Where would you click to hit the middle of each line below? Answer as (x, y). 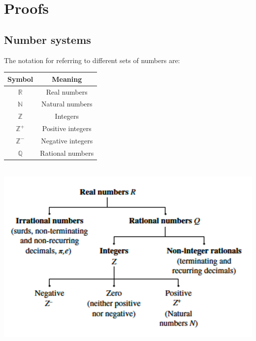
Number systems (48, 39)
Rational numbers (67, 153)
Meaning (67, 79)
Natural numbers (67, 104)
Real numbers (67, 91)
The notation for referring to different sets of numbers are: (92, 60)
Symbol (20, 79)
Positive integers (67, 128)
